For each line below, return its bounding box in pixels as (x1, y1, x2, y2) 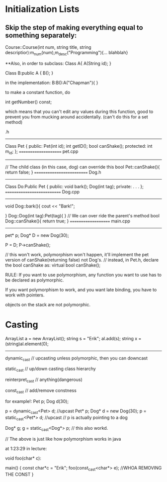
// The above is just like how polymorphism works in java (5, 436, 121, 442)
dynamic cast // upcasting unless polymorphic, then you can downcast (5, 355, 148, 362)
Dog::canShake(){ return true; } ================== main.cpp (5, 218, 131, 224)
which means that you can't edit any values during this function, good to (5, 108, 154, 114)
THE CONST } (5, 471, 34, 477)
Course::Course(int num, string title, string (5, 44, 91, 50)
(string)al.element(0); (5, 341, 49, 347)
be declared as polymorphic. (5, 277, 64, 283)
